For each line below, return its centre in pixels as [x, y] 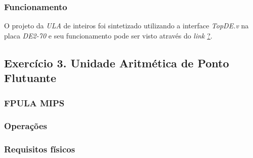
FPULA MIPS [34, 103]
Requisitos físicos [40, 149]
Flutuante [30, 78]
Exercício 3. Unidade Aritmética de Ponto [117, 63]
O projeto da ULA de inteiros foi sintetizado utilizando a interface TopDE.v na [126, 26]
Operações [26, 126]
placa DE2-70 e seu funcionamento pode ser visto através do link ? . [108, 35]
